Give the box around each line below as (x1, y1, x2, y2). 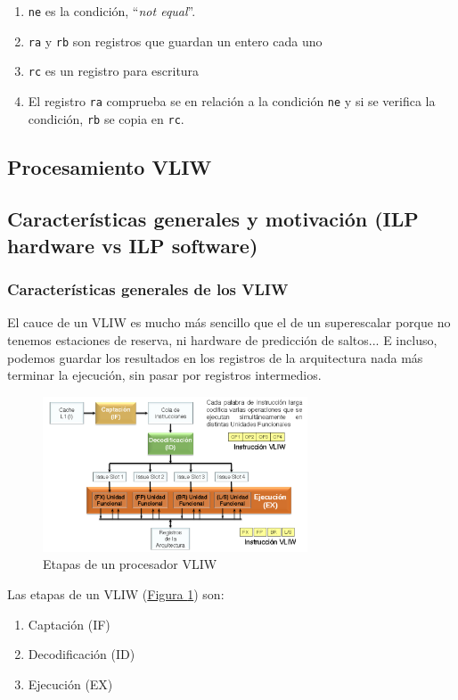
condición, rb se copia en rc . (28, 109, 184, 128)
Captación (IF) (28, 614, 110, 633)
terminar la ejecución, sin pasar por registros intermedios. (7, 366, 322, 384)
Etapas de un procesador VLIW (43, 555, 217, 573)
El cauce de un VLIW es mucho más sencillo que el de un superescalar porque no (7, 313, 451, 332)
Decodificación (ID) (28, 645, 135, 663)
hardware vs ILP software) (7, 231, 258, 259)
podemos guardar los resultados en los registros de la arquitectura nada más (7, 348, 423, 366)
